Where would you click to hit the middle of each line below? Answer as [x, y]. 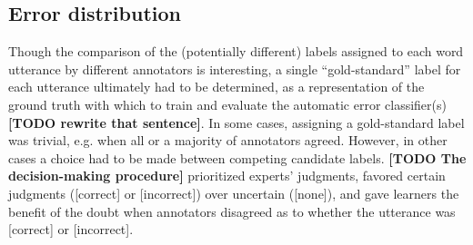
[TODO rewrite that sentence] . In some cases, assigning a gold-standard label [236, 122]
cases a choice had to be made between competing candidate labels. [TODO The [237, 157]
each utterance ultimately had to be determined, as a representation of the [216, 87]
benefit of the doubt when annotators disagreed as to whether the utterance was [232, 211]
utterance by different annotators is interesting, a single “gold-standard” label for [235, 69]
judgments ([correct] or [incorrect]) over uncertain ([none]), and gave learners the [234, 193]
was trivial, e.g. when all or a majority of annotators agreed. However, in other [228, 140]
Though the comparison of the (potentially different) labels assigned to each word [236, 51]
